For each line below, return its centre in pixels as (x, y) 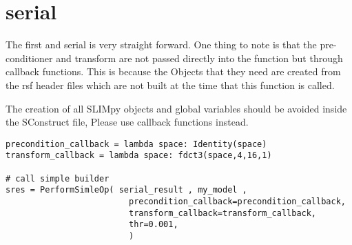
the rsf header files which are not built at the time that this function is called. (170, 85)
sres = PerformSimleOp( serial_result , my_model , (126, 190)
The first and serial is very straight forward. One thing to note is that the (161, 45)
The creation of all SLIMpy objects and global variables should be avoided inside (176, 108)
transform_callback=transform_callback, (222, 213)
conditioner (29, 58)
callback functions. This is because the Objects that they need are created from (173, 71)
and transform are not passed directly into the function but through (199, 58)
